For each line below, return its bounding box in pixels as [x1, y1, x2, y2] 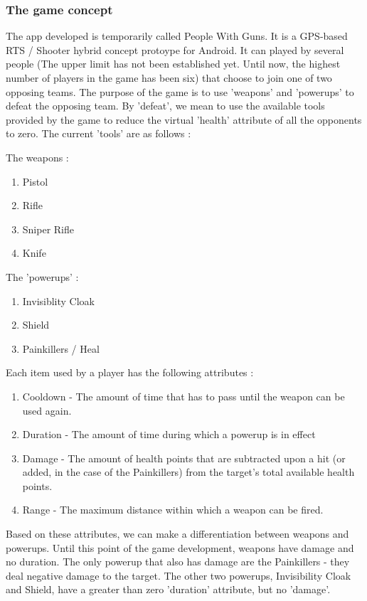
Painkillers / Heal [22, 341, 100, 356]
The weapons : [6, 149, 69, 164]
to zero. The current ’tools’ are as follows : [6, 126, 191, 141]
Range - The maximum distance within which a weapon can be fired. [22, 502, 324, 517]
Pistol [22, 174, 48, 188]
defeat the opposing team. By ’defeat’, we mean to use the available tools [6, 98, 325, 113]
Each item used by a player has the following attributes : [6, 365, 254, 380]
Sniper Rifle [22, 221, 74, 236]
